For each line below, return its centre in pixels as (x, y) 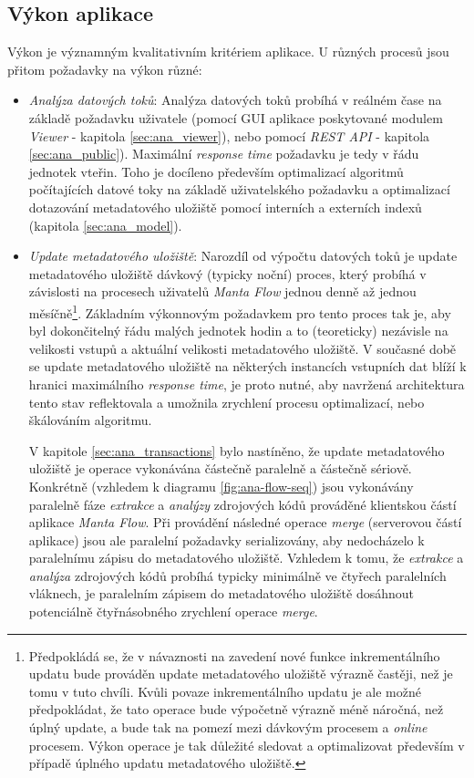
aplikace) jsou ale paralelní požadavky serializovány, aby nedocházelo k (227, 539)
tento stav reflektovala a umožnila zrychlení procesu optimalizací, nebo (227, 402)
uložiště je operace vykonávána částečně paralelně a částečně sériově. (220, 468)
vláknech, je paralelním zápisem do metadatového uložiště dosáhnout (222, 593)
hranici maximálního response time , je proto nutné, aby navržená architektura (247, 384)
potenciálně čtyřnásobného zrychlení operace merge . (173, 612)
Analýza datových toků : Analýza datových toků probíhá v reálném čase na (235, 100)
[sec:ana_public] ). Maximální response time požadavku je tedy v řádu (224, 154)
